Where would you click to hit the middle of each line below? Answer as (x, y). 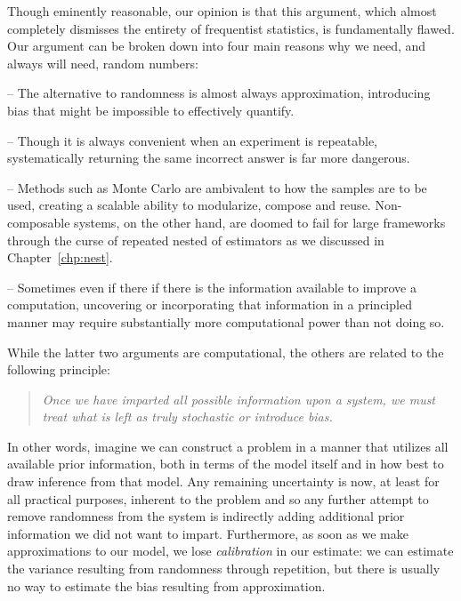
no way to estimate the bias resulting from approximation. (166, 585)
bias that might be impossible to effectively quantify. (151, 110)
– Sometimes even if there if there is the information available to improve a (212, 287)
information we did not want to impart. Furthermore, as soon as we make (208, 533)
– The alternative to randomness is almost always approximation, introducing (219, 93)
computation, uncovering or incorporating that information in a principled (210, 305)
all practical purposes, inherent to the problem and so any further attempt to (218, 498)
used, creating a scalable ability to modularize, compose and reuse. (189, 205)
